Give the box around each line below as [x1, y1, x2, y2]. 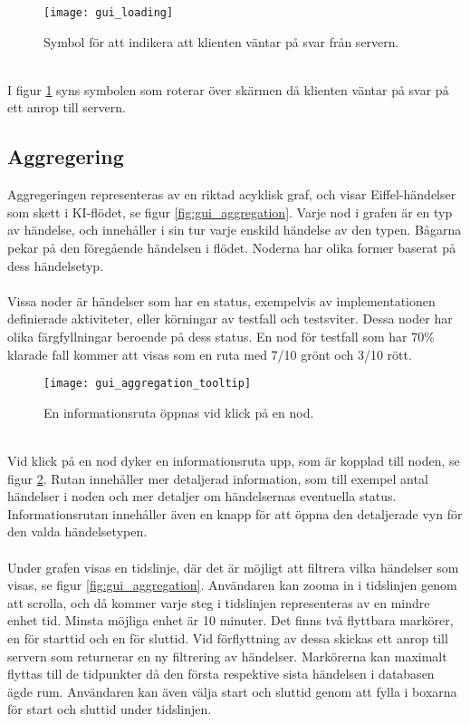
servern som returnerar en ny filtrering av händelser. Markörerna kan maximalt [7, 646, 447, 665]
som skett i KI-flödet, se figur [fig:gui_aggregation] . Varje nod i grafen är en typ [7, 202, 453, 221]
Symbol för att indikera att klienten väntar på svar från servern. [43, 32, 399, 51]
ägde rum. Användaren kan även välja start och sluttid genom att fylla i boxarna [7, 681, 457, 700]
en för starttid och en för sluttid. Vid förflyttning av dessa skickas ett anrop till [7, 628, 448, 647]
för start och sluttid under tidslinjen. [7, 700, 212, 719]
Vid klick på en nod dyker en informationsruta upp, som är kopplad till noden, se [7, 451, 460, 470]
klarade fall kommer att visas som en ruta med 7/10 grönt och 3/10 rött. [7, 344, 412, 363]
